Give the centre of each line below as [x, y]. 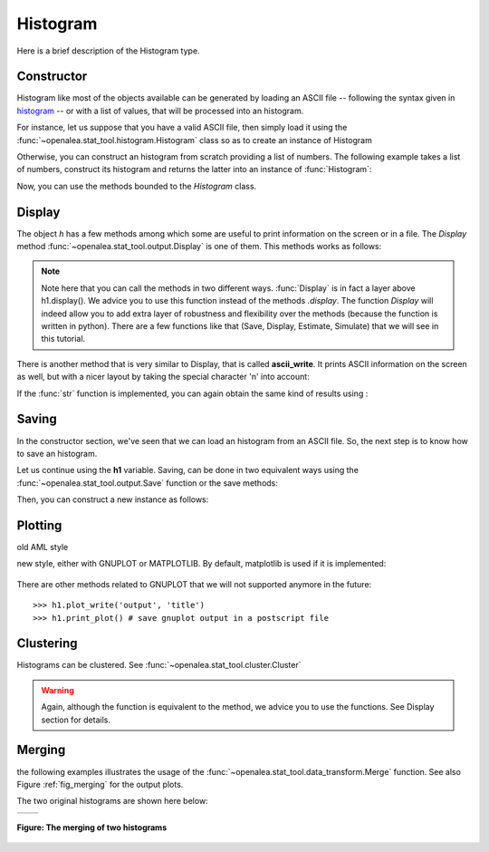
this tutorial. [63, 339]
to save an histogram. [57, 453]
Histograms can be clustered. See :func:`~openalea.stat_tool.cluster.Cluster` [159, 665]
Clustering [47, 644]
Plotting [39, 525]
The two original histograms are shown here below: [112, 801]
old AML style [43, 547]
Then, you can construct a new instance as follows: [113, 499]
